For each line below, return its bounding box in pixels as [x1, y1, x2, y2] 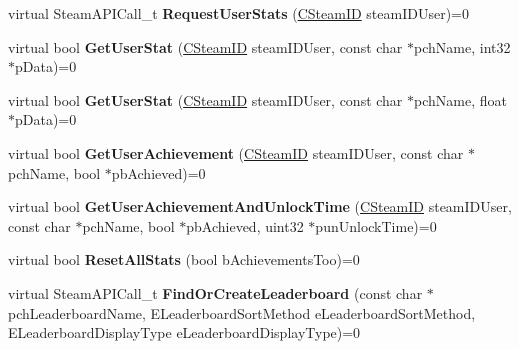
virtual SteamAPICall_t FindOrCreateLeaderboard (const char [8, 282, 423, 303]
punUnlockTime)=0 [315, 215, 437, 236]
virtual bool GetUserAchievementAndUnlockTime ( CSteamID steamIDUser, [8, 196, 512, 217]
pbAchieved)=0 [111, 162, 206, 183]
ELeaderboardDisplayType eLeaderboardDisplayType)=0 [8, 322, 361, 343]
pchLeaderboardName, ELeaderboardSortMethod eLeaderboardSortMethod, [8, 302, 476, 323]
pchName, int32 [414, 36, 511, 57]
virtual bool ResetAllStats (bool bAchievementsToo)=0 [8, 249, 360, 270]
